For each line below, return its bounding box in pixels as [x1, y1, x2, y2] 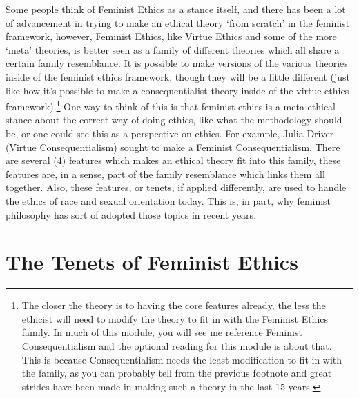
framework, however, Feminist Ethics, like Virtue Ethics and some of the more [6, 29, 337, 43]
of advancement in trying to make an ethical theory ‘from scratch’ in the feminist [6, 15, 350, 30]
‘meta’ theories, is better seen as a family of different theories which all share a [6, 42, 340, 57]
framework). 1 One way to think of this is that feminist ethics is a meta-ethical [6, 97, 336, 113]
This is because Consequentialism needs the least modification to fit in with [21, 352, 342, 366]
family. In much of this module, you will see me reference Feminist [21, 325, 302, 339]
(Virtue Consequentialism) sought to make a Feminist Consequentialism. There [6, 139, 340, 154]
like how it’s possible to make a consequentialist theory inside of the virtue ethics [6, 83, 349, 97]
